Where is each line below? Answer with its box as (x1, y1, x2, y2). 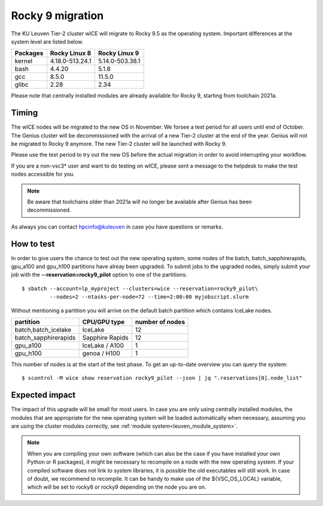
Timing (11, 108, 38, 118)
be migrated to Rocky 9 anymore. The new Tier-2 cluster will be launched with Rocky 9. (11, 141, 227, 148)
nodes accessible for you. (11, 170, 75, 178)
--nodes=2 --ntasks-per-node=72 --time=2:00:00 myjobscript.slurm (50, 294, 249, 300)
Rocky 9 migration (11, 9, 104, 22)
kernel (14, 57, 33, 65)
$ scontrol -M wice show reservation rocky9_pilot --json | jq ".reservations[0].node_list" (22, 374, 303, 382)
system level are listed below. (11, 38, 84, 45)
